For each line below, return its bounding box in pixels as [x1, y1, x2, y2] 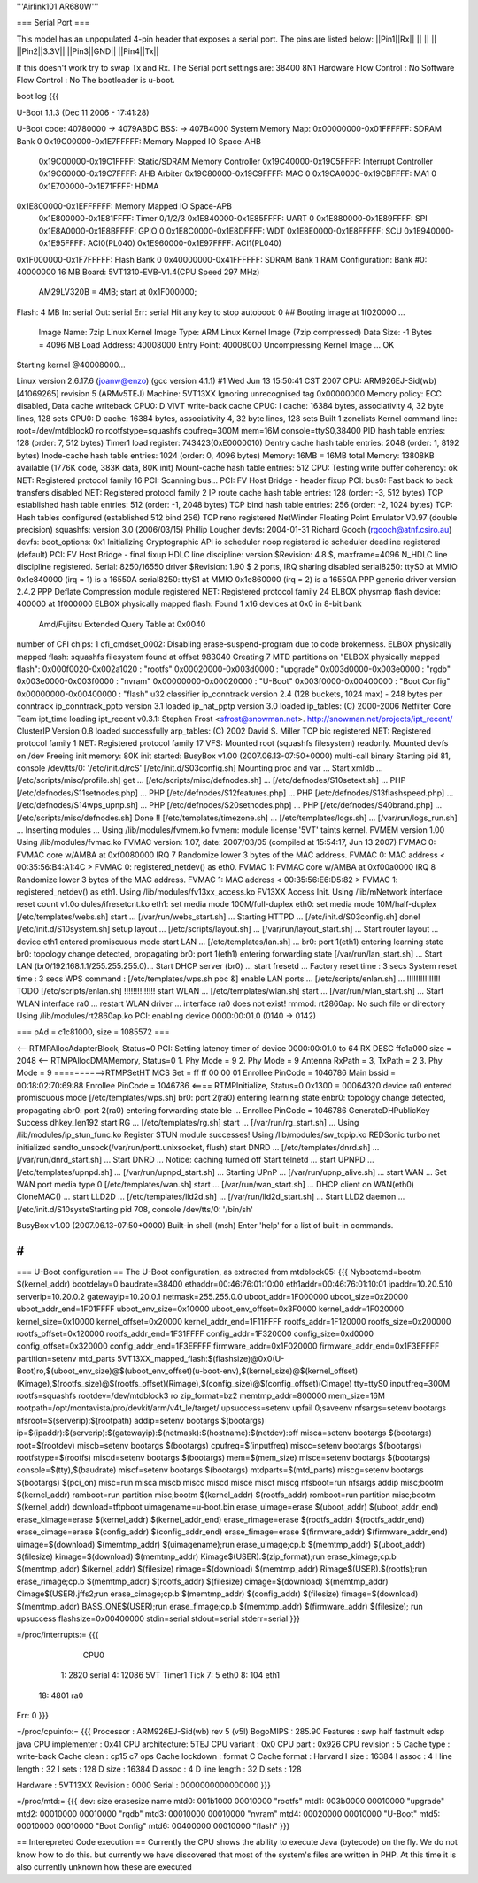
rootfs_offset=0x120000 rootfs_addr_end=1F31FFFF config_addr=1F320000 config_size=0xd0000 [16, 1328, 374, 1340]
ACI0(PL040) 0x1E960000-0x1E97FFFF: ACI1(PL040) [87, 238, 282, 249]
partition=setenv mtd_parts [16, 1353, 115, 1364]
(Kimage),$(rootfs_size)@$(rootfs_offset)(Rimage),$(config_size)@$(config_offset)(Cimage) [16, 1378, 353, 1388]
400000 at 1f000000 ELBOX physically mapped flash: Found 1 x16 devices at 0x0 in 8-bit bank [16, 598, 362, 610]
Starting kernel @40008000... [16, 359, 126, 370]
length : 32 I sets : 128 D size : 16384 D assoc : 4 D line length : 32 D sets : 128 [16, 1764, 302, 1774]
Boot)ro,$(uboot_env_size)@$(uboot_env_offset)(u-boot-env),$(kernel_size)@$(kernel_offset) [16, 1365, 358, 1376]
